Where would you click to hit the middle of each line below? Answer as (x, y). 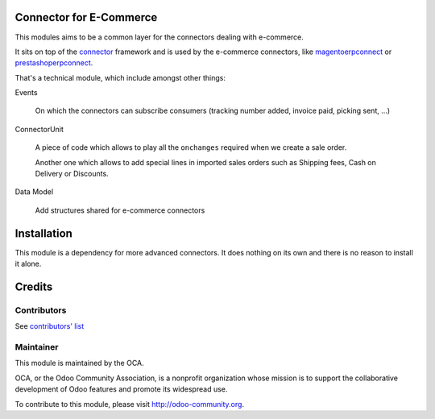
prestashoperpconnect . (54, 63)
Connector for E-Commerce (86, 17)
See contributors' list (50, 326)
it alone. (28, 264)
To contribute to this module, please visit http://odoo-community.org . (130, 404)
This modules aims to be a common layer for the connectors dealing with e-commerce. (159, 37)
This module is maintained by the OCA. (79, 363)
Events (26, 93)
